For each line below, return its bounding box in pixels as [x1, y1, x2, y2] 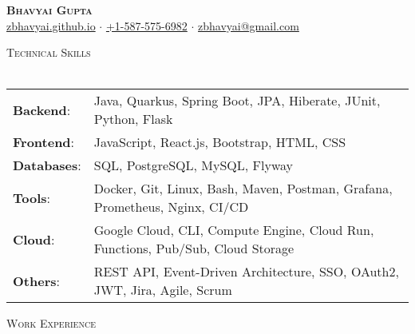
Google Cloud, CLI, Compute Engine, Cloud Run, [93, 221, 374, 240]
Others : [13, 271, 60, 290]
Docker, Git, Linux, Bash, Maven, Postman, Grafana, [93, 179, 393, 198]
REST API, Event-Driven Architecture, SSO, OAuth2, [93, 262, 399, 281]
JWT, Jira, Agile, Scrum [93, 280, 232, 300]
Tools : [13, 188, 50, 207]
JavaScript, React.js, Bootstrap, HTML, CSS [93, 133, 346, 152]
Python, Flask [93, 109, 173, 129]
